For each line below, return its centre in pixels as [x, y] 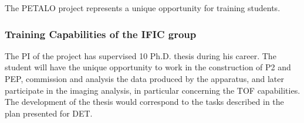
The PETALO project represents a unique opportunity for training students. [143, 8]
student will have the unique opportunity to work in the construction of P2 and [148, 67]
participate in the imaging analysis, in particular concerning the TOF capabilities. [153, 90]
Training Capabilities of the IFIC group [101, 34]
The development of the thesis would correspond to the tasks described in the [144, 102]
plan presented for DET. [49, 113]
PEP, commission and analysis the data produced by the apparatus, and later [144, 78]
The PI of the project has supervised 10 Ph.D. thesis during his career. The [141, 55]
